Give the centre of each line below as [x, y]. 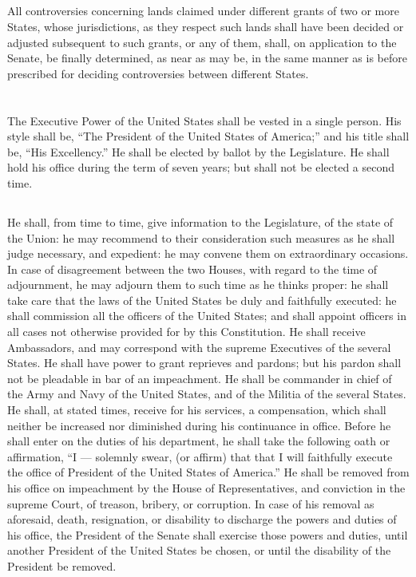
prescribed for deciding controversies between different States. [158, 73]
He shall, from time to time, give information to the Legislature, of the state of [200, 221]
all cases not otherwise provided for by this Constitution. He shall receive [186, 332]
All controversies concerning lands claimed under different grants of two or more [203, 11]
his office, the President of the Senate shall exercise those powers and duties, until [208, 534]
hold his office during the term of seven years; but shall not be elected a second [201, 167]
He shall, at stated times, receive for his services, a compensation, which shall [197, 410]
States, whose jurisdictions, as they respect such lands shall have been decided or [206, 26]
